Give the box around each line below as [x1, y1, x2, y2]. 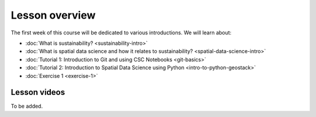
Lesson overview [11, 9, 96, 22]
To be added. [11, 102, 43, 110]
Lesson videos [11, 87, 66, 97]
